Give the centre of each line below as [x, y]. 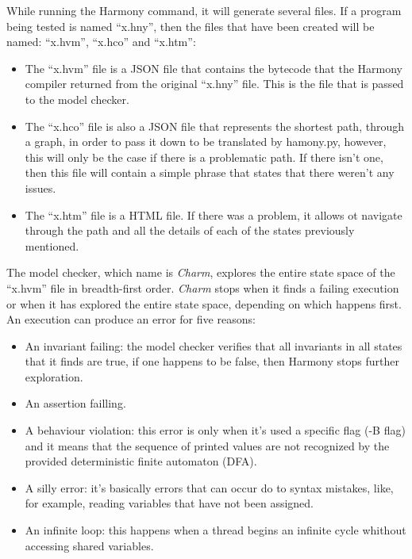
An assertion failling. [75, 403]
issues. [40, 188]
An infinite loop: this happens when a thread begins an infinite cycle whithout [216, 530]
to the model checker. [77, 99]
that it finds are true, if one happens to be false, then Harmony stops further [212, 361]
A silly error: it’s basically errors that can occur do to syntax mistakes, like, [209, 487]
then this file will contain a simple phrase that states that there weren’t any [210, 172]
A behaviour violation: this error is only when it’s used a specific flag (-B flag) [215, 430]
